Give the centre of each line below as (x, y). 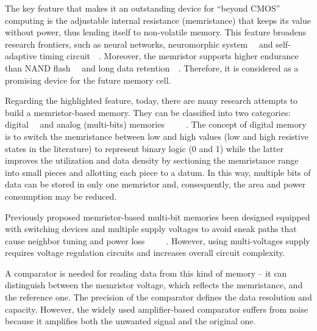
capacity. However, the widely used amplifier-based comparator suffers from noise (157, 309)
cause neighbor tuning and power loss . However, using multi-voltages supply (158, 240)
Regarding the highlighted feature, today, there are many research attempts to (151, 100)
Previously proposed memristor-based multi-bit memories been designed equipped (158, 216)
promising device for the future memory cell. (88, 80)
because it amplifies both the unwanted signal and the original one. (130, 321)
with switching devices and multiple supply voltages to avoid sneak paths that (151, 229)
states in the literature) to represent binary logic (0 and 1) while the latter (144, 148)
